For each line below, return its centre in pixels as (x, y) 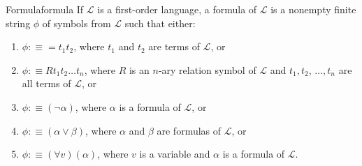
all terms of (46, 83)
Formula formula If (45, 9)
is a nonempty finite (313, 9)
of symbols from (77, 23)
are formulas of (189, 130)
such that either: (160, 23)
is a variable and (175, 154)
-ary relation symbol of (207, 69)
